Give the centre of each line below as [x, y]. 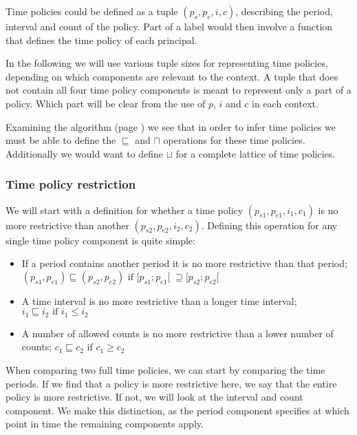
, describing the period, [284, 11]
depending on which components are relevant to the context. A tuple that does [172, 76]
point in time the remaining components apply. [105, 424]
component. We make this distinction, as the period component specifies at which [177, 410]
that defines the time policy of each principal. [101, 40]
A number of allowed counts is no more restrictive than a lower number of [177, 333]
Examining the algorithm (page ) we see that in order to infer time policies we [171, 126]
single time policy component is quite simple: [100, 240]
